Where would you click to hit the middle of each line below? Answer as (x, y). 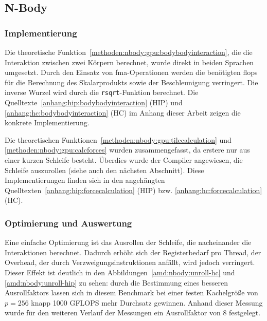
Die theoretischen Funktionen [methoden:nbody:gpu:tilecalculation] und (118, 139)
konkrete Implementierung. (47, 122)
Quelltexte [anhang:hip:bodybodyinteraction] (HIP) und (94, 102)
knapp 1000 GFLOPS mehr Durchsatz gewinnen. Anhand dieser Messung (147, 302)
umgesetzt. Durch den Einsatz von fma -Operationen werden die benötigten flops (131, 72)
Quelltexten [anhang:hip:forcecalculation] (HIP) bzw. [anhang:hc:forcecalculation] (133, 190)
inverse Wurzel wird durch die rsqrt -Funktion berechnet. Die (102, 92)
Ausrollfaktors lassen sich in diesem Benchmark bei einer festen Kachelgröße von (131, 292)
